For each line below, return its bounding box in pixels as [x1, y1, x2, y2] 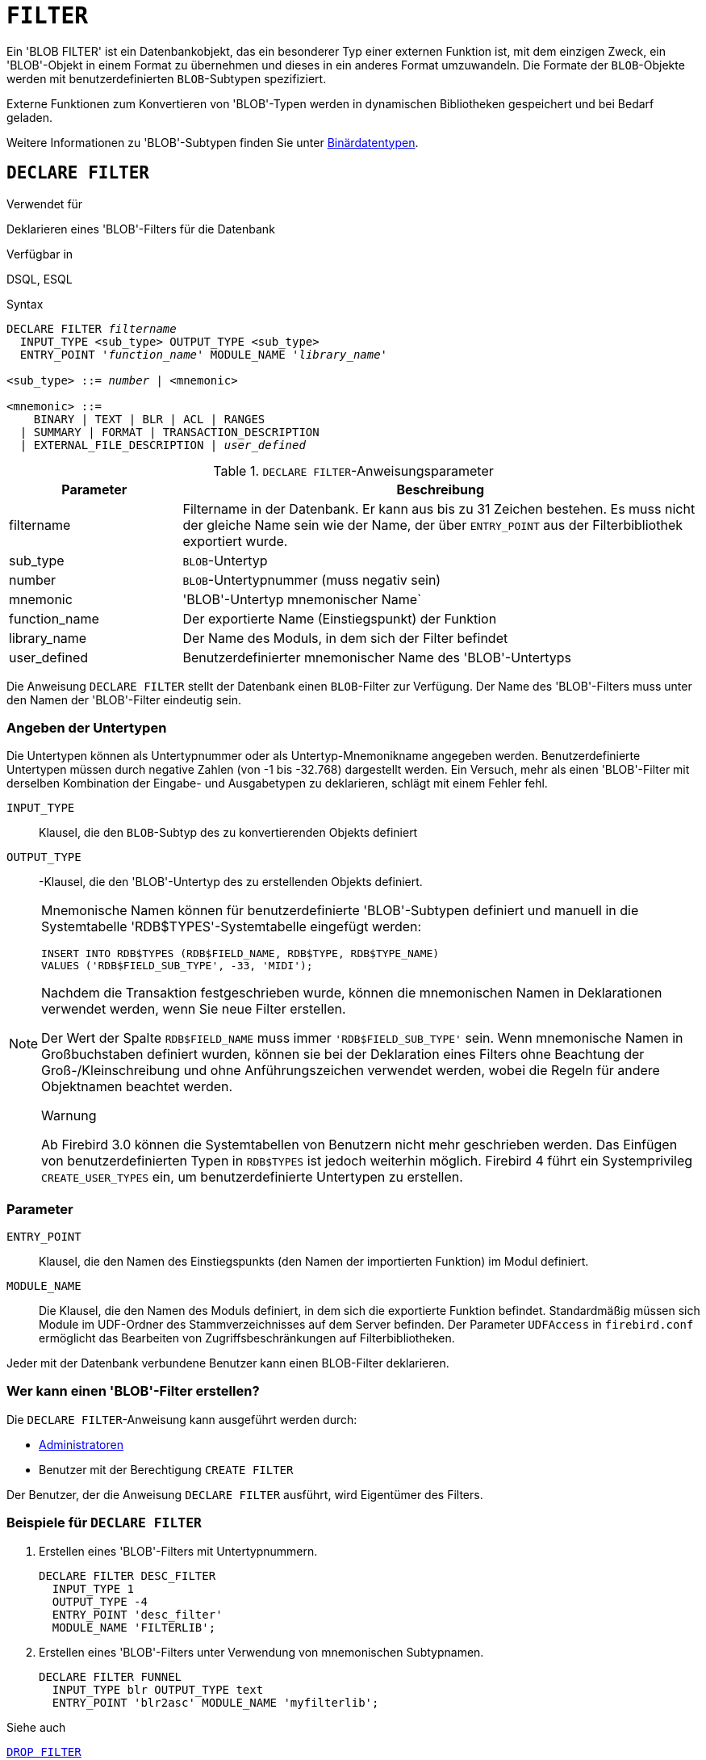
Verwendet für [6, 196, 83, 211]
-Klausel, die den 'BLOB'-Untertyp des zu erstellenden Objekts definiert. [39, 875, 423, 889]
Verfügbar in [6, 246, 73, 261]
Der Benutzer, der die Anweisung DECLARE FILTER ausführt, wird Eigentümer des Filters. [6, 1487, 483, 1502]
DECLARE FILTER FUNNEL [39, 1670, 182, 1683]
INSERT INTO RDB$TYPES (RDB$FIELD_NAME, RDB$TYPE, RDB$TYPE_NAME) [41, 947, 440, 960]
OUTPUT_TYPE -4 [52, 1594, 148, 1608]
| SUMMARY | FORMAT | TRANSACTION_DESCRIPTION [19, 425, 320, 439]
